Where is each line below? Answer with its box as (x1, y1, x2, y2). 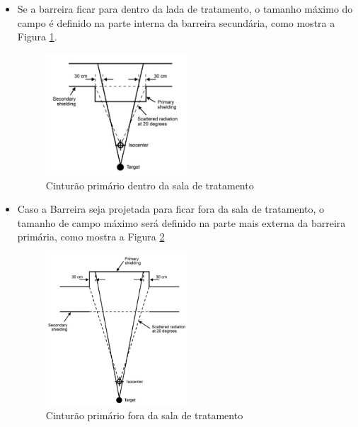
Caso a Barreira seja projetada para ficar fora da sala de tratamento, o (17, 201, 324, 216)
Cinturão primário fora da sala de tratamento (45, 407, 243, 422)
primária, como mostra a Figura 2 (17, 229, 165, 244)
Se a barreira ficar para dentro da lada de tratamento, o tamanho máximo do (17, 1, 353, 16)
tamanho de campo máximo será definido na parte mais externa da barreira (17, 215, 346, 230)
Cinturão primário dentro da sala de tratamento (45, 177, 254, 192)
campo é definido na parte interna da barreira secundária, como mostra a (17, 15, 335, 30)
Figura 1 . (17, 29, 57, 44)
